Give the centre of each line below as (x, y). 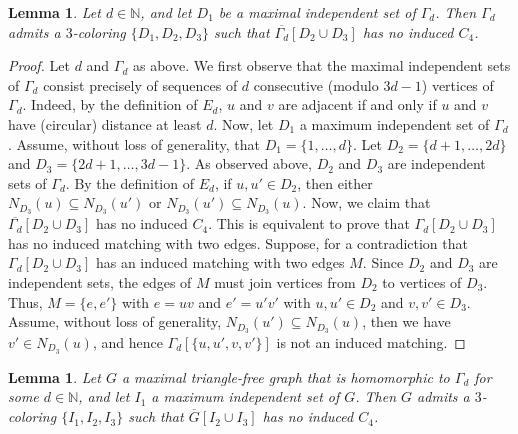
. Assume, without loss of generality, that (134, 143)
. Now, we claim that (366, 202)
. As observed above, (249, 163)
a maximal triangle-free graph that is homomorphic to (285, 376)
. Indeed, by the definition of (110, 104)
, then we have (406, 321)
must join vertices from (285, 281)
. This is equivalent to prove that (309, 223)
